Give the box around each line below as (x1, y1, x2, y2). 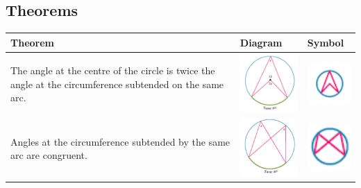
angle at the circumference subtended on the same (10, 76, 224, 91)
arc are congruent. (10, 148, 87, 162)
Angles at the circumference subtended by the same (10, 134, 230, 148)
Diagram (240, 35, 283, 49)
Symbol (307, 35, 344, 49)
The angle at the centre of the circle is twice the (10, 63, 215, 78)
